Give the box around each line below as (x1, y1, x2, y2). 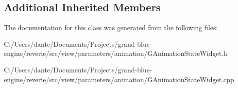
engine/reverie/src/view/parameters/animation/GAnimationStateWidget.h (4, 48, 227, 58)
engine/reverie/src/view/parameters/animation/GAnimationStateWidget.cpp (4, 74, 234, 84)
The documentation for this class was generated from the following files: (4, 22, 218, 33)
